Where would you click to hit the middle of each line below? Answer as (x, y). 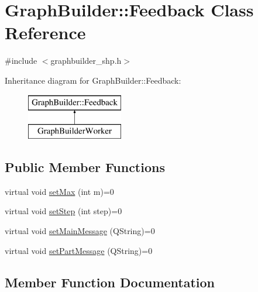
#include (21, 61)
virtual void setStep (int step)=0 (63, 211)
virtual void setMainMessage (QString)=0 (80, 231)
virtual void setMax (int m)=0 (59, 191)
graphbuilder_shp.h (86, 61)
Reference (45, 32)
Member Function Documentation (110, 282)
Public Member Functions (85, 167)
